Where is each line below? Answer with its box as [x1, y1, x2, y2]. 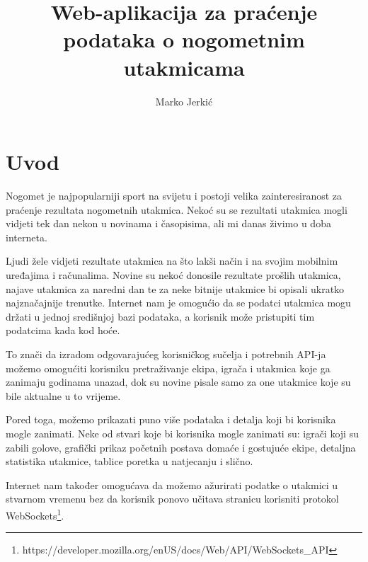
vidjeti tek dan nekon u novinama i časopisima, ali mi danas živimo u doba [6, 216, 331, 231]
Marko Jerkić [155, 93, 213, 108]
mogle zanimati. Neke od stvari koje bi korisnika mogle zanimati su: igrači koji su [6, 425, 359, 440]
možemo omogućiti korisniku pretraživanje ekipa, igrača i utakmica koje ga [6, 360, 330, 375]
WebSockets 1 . [6, 505, 64, 522]
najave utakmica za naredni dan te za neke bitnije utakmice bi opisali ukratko [6, 281, 345, 296]
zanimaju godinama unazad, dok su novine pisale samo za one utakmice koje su [6, 374, 351, 389]
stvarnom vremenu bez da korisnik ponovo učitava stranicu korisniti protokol [6, 491, 339, 506]
